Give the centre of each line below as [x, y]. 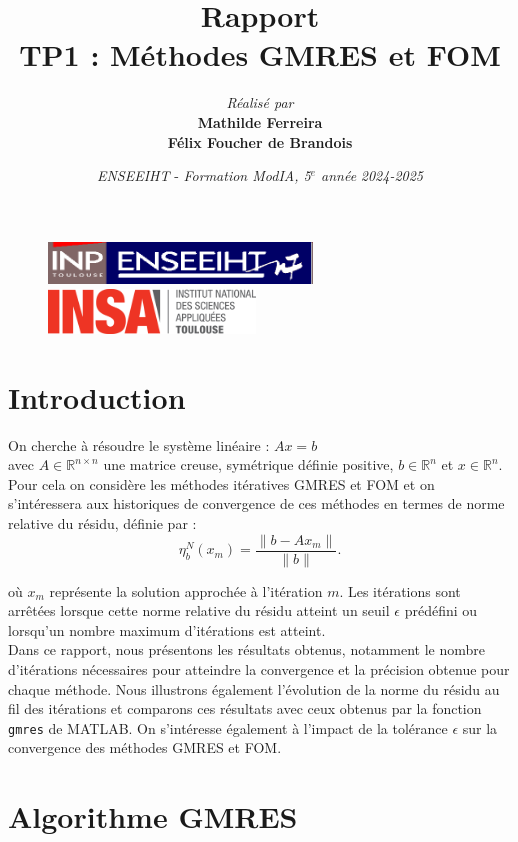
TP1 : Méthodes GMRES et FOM [260, 54]
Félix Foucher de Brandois [260, 141]
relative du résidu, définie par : [102, 523]
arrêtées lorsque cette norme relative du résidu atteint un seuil [199, 610]
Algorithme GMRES [153, 816]
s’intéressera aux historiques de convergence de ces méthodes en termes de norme [256, 503]
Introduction [97, 396]
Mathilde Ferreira [260, 121]
